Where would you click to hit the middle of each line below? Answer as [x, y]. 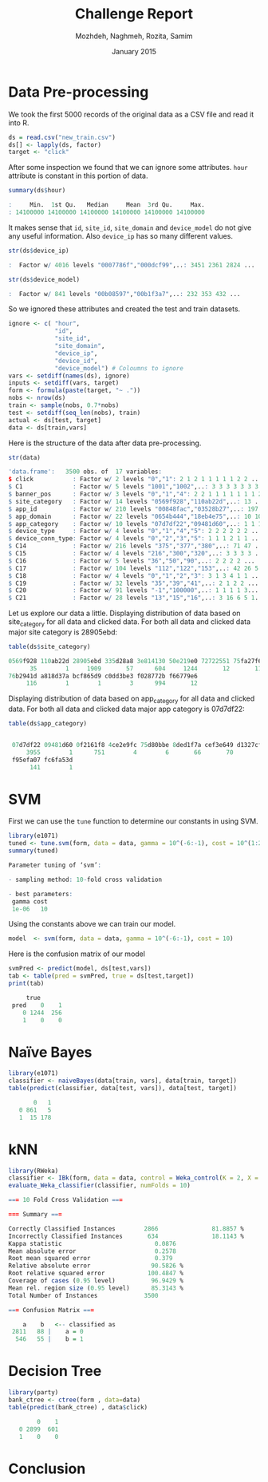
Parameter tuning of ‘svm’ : [55, 865]
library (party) [33, 1393]
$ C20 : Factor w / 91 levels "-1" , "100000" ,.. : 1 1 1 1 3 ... [134, 591]
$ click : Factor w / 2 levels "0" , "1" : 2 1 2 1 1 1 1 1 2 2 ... [135, 480]
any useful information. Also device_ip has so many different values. [121, 235]
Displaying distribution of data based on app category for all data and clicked [132, 700]
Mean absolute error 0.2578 [93, 1251]
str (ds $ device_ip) [39, 251]
